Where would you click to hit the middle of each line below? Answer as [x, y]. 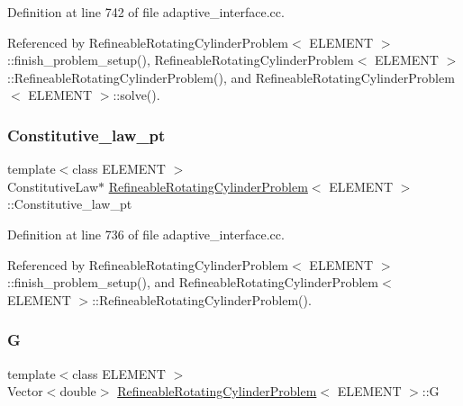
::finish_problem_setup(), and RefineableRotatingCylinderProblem [193, 282]
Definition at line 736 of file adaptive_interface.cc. [146, 234]
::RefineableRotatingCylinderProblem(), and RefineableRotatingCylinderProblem [231, 77]
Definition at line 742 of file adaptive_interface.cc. [146, 12]
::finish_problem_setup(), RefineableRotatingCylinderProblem [181, 60]
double [78, 391]
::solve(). [136, 95]
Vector [25, 391]
